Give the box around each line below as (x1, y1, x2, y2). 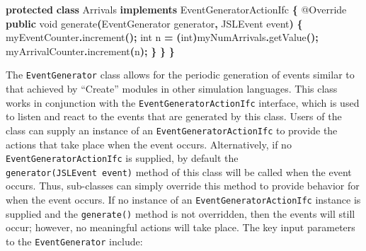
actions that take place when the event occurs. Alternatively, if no (6, 136, 292, 151)
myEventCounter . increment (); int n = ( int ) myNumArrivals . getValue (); (6, 30, 319, 45)
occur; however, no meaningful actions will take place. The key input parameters (6, 220, 355, 235)
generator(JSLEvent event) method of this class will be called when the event (6, 164, 352, 179)
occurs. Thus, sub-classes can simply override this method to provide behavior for (6, 178, 360, 193)
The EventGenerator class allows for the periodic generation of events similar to (6, 67, 355, 82)
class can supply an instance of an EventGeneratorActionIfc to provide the (6, 122, 338, 137)
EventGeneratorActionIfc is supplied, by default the (6, 151, 239, 165)
